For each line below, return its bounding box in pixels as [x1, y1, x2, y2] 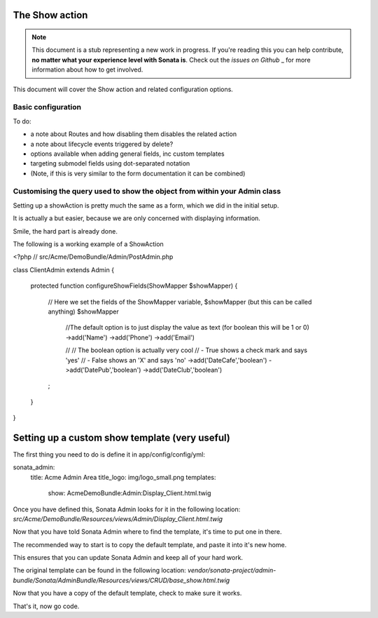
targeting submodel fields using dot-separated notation [30, 159, 190, 168]
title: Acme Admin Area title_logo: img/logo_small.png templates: [30, 473, 216, 481]
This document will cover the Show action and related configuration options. [13, 85, 234, 93]
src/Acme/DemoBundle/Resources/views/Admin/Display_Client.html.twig [13, 514, 223, 523]
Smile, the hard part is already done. [13, 227, 118, 235]
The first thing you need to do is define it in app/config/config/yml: [13, 450, 206, 459]
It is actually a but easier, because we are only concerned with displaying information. [13, 214, 260, 222]
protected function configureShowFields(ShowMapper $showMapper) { [30, 281, 238, 290]
